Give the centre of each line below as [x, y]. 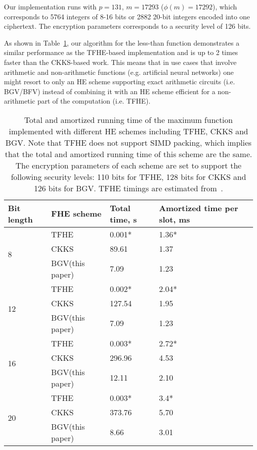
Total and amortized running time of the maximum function [128, 119]
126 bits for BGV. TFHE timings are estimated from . [128, 188]
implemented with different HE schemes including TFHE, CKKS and [128, 131]
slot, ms [174, 219]
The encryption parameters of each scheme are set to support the [128, 165]
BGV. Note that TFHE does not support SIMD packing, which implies [128, 142]
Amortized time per [198, 208]
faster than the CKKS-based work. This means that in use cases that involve [120, 62]
